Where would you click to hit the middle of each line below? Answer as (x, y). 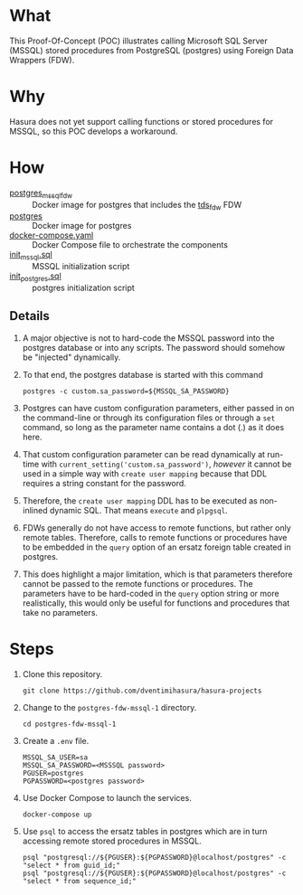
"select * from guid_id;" (71, 865)
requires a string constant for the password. (104, 483)
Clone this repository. (62, 674)
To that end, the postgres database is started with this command (143, 374)
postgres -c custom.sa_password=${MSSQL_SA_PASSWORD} (126, 391)
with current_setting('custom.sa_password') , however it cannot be (166, 464)
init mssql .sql (31, 256)
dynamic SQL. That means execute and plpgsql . (138, 510)
